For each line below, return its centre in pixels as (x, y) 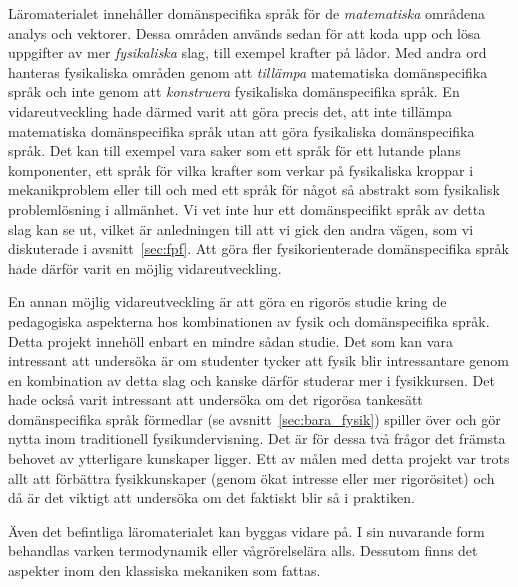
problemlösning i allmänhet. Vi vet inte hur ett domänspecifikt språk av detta (247, 208)
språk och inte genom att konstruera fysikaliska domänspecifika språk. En (234, 91)
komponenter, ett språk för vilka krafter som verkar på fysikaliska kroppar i (241, 169)
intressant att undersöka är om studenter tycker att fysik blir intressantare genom (258, 360)
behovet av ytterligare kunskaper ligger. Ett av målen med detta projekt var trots (259, 458)
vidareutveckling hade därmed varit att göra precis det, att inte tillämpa (230, 110)
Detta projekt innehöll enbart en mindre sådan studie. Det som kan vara (230, 340)
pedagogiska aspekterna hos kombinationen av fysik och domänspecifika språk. (249, 320)
